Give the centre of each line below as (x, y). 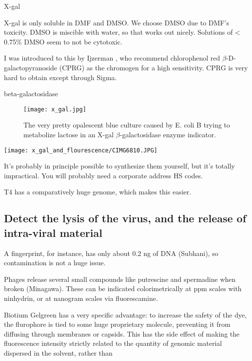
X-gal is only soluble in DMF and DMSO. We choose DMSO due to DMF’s (116, 22)
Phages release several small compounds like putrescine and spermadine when (120, 279)
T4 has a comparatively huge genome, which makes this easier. (98, 192)
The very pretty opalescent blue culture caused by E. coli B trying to (127, 125)
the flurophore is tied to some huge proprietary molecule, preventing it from (117, 324)
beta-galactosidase (31, 94)
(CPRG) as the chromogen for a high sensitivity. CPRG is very (154, 67)
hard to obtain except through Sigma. (60, 77)
